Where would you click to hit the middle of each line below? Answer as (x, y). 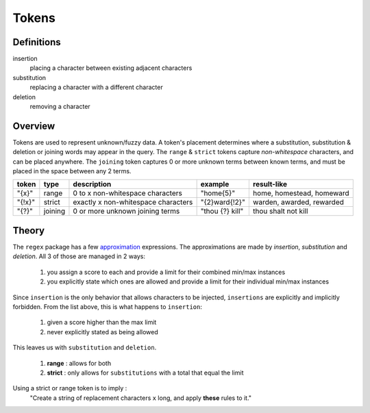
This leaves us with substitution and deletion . (85, 348)
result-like (270, 184)
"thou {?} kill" (222, 211)
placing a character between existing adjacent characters (111, 68)
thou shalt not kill (280, 211)
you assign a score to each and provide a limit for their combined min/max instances (166, 272)
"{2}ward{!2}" (223, 202)
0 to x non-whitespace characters (128, 193)
